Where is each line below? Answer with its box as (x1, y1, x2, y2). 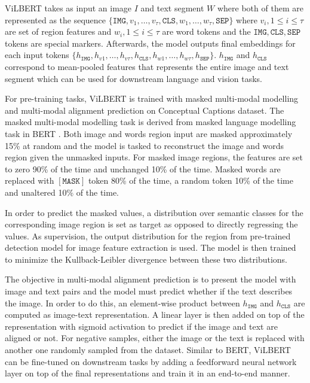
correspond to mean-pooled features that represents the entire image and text (5, 60, 289, 72)
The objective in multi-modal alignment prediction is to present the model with (5, 273, 296, 285)
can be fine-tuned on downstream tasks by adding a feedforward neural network (5, 355, 297, 367)
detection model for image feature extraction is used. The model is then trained (5, 241, 296, 254)
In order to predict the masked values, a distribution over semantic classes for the (5, 206, 303, 218)
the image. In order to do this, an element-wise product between (5, 296, 240, 309)
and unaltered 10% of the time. (5, 186, 119, 198)
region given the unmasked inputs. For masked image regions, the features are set (5, 151, 303, 163)
